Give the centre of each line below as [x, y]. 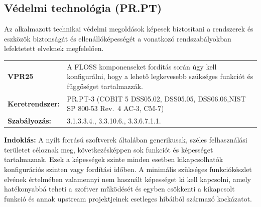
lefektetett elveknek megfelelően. [54, 48]
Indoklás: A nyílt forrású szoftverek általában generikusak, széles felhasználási [126, 140]
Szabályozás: [30, 121]
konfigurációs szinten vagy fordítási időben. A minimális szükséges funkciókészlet [128, 169]
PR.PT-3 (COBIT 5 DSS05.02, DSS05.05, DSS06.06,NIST [156, 98]
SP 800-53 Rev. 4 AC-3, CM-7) [115, 108]
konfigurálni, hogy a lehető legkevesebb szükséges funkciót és [160, 76]
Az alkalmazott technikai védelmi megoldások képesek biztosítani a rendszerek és [129, 29]
